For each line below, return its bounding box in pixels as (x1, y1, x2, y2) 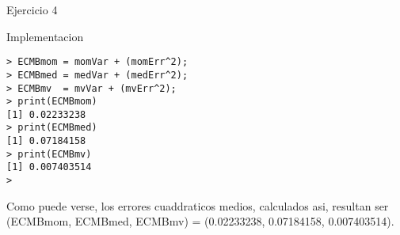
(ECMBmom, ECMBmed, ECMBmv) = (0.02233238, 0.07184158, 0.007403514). (6, 213, 394, 229)
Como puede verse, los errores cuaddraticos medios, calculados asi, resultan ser (6, 197, 389, 214)
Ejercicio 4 (6, 2, 58, 17)
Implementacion (6, 28, 84, 44)
